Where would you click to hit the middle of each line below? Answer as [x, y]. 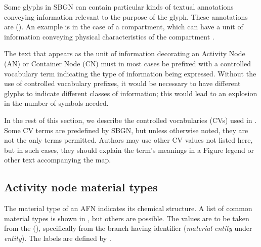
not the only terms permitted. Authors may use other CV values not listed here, [128, 140]
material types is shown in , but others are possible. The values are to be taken [127, 218]
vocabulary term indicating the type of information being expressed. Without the [130, 73]
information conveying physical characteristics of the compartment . [109, 36]
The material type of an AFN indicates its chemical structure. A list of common [128, 208]
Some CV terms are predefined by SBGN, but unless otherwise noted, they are [126, 130]
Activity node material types [81, 187]
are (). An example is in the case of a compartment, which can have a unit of [124, 27]
